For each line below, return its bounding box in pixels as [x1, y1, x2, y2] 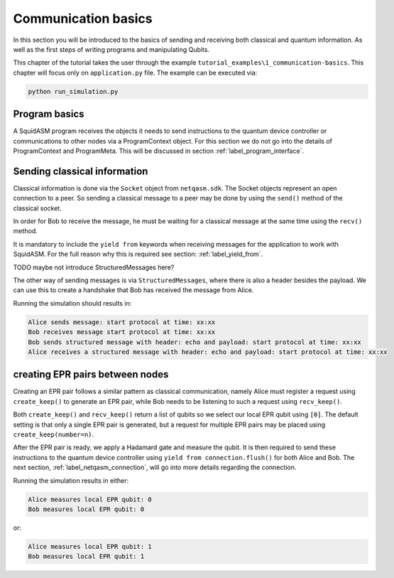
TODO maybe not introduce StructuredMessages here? [13, 263, 175, 272]
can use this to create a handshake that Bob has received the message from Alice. [13, 286, 254, 294]
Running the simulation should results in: [13, 299, 132, 307]
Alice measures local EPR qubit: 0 [28, 495, 152, 503]
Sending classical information [13, 165, 148, 177]
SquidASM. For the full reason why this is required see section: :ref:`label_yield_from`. [13, 250, 263, 259]
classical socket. [13, 203, 62, 213]
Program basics [13, 108, 84, 120]
